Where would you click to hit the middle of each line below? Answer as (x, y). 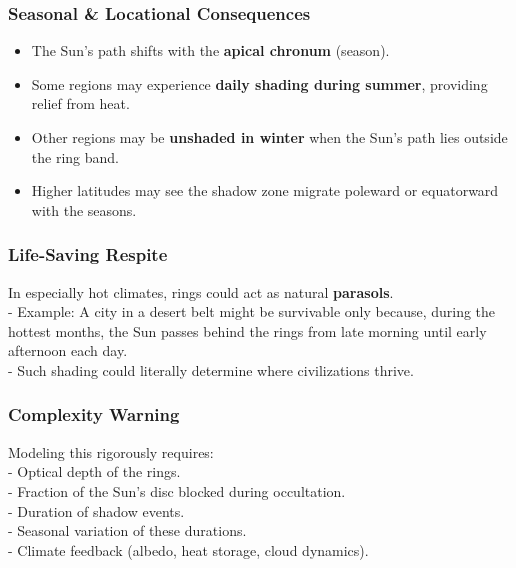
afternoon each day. (68, 350)
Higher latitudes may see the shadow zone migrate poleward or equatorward (265, 190)
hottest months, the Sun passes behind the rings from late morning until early (247, 330)
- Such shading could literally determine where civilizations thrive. (211, 369)
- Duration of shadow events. (96, 510)
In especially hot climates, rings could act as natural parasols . (201, 291)
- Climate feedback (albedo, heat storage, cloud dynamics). (188, 549)
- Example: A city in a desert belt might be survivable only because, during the (252, 311)
